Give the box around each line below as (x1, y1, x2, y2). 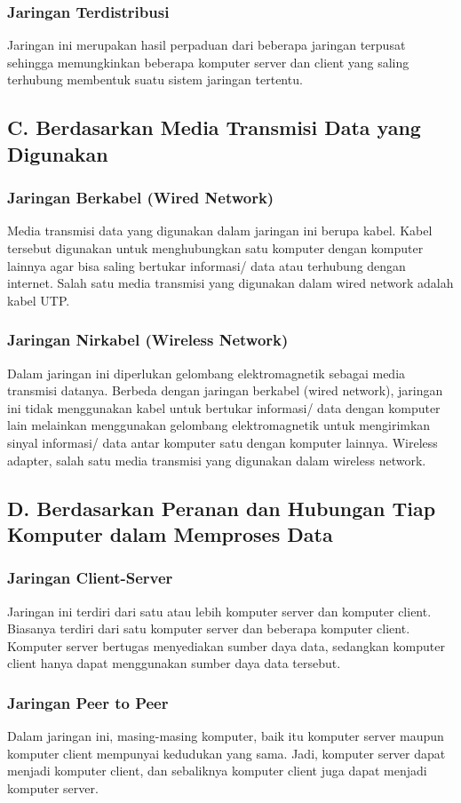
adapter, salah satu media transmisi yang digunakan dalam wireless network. (7, 450, 426, 469)
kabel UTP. (7, 290, 70, 309)
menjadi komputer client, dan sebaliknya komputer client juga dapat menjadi (7, 761, 427, 780)
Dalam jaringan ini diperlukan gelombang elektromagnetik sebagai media (7, 363, 406, 382)
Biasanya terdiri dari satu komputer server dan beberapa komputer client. (7, 619, 410, 638)
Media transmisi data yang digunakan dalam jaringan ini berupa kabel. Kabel (7, 221, 433, 240)
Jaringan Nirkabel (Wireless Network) (7, 329, 289, 351)
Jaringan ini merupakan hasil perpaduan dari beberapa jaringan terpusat (7, 36, 406, 54)
